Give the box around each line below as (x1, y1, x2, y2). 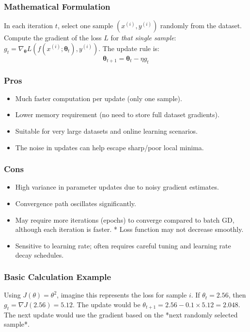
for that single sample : (110, 33, 176, 43)
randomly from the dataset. (160, 20, 242, 31)
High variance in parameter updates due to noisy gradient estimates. (15, 182, 219, 192)
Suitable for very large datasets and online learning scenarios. (15, 126, 198, 136)
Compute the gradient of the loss (4, 33, 102, 43)
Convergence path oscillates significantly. (15, 198, 136, 209)
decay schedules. (15, 250, 64, 260)
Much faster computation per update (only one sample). (15, 93, 182, 103)
